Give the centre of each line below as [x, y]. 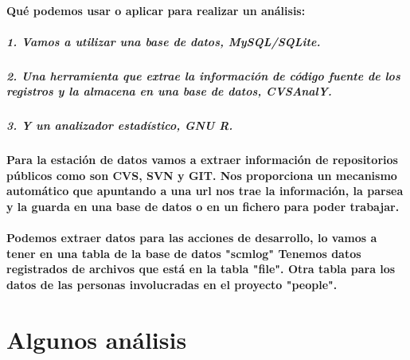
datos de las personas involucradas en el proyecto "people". [172, 285]
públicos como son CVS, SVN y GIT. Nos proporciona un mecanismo [202, 175]
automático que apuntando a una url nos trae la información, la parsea [205, 191]
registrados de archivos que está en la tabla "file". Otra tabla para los [201, 269]
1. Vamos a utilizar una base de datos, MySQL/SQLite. [164, 41]
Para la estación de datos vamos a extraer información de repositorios [202, 160]
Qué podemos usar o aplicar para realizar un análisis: [156, 10]
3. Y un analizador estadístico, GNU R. [120, 125]
